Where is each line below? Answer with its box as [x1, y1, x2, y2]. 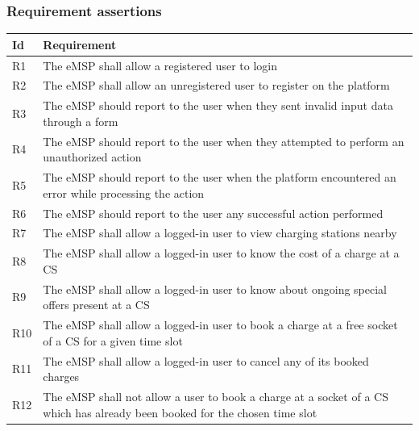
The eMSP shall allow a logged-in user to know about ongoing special [43, 280, 388, 297]
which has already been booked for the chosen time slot [43, 404, 317, 421]
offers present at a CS [43, 296, 150, 313]
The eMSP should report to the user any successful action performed [43, 204, 384, 221]
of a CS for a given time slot [43, 332, 183, 349]
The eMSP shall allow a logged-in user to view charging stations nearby [43, 224, 397, 241]
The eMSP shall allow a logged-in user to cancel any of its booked [43, 352, 369, 369]
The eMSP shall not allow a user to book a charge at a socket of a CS [43, 388, 388, 404]
